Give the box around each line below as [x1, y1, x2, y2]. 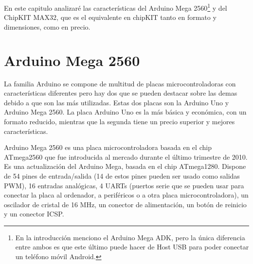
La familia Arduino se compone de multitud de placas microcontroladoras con [4, 78, 236, 88]
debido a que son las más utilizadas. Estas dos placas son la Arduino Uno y [4, 97, 229, 107]
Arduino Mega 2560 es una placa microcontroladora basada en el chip [4, 142, 212, 152]
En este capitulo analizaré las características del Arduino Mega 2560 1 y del [4, 1, 227, 13]
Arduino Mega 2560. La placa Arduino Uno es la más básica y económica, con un [4, 107, 247, 117]
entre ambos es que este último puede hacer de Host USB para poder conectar [15, 242, 249, 252]
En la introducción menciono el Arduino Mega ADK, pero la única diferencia [15, 232, 245, 242]
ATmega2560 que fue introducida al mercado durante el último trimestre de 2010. [4, 151, 248, 162]
